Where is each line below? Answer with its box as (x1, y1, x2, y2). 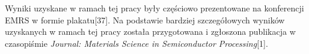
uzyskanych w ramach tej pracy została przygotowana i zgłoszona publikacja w (5, 25, 296, 38)
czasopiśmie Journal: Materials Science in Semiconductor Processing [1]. (5, 37, 268, 49)
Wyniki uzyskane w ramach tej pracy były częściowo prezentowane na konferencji (5, 2, 304, 14)
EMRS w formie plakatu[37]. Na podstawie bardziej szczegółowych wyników (5, 13, 285, 26)
